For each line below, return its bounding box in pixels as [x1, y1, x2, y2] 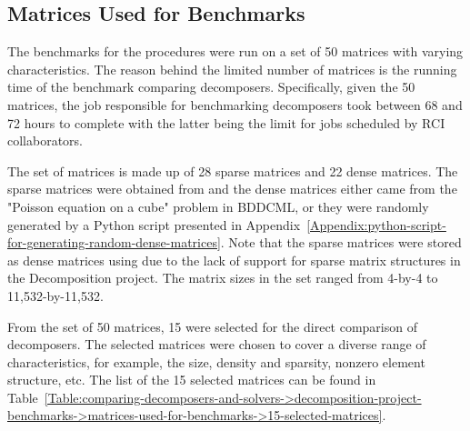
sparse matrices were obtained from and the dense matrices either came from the [7, 179, 457, 198]
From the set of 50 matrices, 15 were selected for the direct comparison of [7, 316, 417, 336]
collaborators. [7, 131, 84, 150]
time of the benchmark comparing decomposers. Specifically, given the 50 [7, 77, 415, 96]
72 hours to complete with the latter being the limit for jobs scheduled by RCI [7, 113, 445, 132]
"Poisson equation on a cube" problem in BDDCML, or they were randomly [7, 196, 429, 215]
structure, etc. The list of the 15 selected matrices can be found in [7, 370, 376, 389]
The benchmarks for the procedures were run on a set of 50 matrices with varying [7, 42, 464, 61]
